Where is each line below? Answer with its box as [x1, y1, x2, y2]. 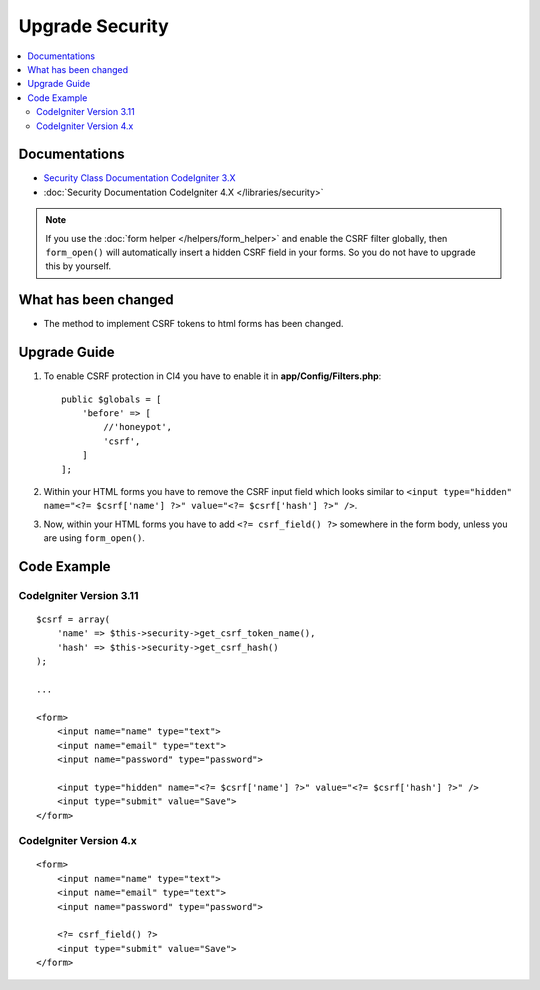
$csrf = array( [36, 614, 111, 625]
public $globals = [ [61, 393, 162, 405]
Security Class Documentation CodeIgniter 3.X [43, 172, 236, 184]
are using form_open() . [43, 532, 145, 544]
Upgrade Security [18, 15, 169, 37]
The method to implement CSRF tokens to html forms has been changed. [43, 318, 344, 330]
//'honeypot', [103, 421, 173, 433]
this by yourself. [45, 260, 112, 272]
